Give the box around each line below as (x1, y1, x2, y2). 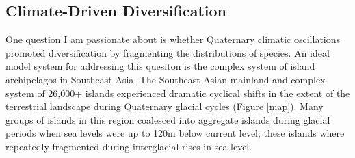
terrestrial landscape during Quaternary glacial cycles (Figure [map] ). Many (5, 99, 324, 114)
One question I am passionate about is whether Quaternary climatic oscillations (5, 32, 341, 47)
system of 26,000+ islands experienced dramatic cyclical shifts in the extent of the (5, 85, 350, 100)
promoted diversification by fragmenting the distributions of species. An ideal (5, 45, 330, 60)
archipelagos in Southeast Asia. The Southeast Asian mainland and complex (5, 72, 326, 86)
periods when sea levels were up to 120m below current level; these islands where (5, 126, 345, 140)
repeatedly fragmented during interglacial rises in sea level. (5, 139, 252, 153)
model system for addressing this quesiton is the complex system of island (5, 59, 315, 73)
